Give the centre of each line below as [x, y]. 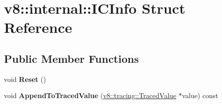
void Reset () [25, 79]
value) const [200, 95]
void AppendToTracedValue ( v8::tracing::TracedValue [90, 95]
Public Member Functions [71, 58]
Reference [38, 27]
